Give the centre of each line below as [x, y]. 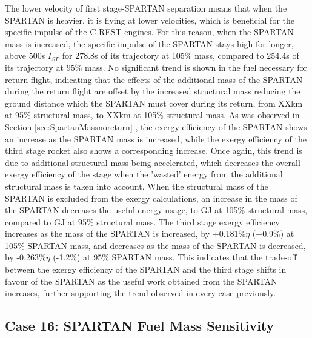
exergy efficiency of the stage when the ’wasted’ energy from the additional [144, 174]
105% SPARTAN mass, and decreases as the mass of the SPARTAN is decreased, [155, 245]
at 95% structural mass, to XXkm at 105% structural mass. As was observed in [152, 115]
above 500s [25, 55]
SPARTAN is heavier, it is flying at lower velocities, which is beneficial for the [150, 20]
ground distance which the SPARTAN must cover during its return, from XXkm [154, 103]
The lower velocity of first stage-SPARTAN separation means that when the [146, 8]
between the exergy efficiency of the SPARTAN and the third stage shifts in [146, 269]
